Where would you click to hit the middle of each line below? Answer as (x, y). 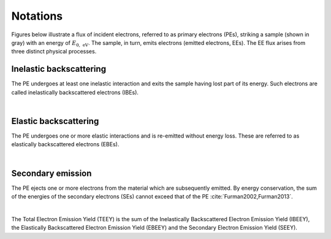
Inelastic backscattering (59, 69)
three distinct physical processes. (54, 52)
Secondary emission (51, 173)
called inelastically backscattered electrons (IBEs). (75, 92)
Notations (37, 16)
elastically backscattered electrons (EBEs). (65, 144)
